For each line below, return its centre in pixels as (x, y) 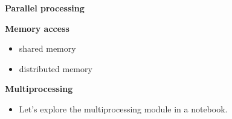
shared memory (47, 48)
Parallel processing (45, 8)
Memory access (37, 28)
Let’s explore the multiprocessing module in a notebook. (123, 108)
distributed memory (56, 68)
